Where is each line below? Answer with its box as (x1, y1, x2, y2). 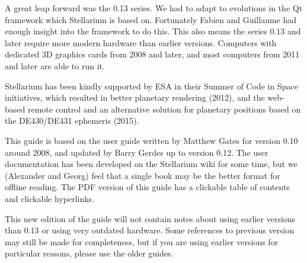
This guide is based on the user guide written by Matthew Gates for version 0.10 (5, 134, 298, 146)
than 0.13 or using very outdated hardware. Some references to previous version (5, 224, 295, 236)
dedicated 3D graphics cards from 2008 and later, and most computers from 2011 (5, 48, 300, 60)
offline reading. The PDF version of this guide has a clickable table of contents (5, 181, 290, 193)
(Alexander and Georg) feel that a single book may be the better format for (5, 169, 280, 181)
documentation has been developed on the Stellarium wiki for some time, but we (5, 158, 298, 170)
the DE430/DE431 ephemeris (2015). (5, 114, 139, 127)
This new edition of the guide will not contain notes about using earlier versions (5, 212, 296, 224)
